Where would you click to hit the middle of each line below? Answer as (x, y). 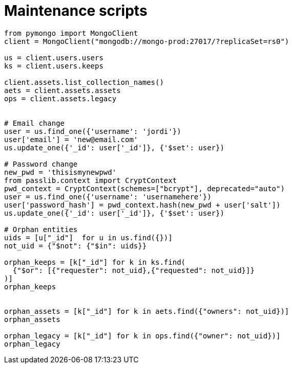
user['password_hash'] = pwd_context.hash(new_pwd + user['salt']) (142, 205)
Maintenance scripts (76, 11)
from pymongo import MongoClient (71, 33)
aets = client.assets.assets (62, 90)
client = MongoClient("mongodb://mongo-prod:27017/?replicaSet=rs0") (147, 41)
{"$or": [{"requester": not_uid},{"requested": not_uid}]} (133, 270)
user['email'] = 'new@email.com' (71, 139)
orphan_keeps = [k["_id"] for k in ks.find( (95, 262)
